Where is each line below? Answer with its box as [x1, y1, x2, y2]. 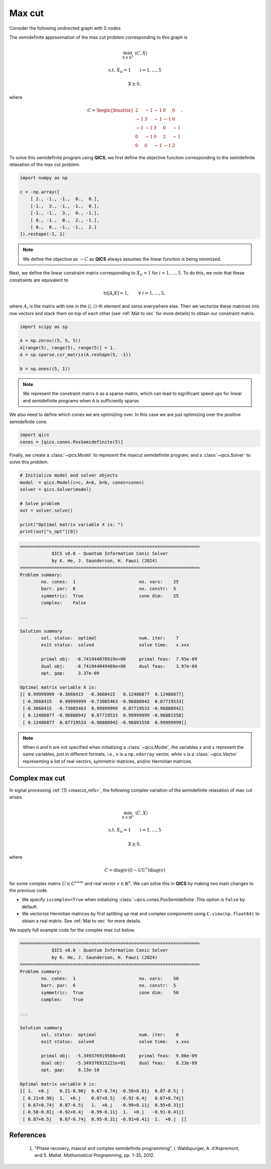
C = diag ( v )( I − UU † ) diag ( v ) [104, 866, 166, 873]
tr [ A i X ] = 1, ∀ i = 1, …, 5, [103, 290, 166, 297]
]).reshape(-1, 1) [20, 231, 65, 237]
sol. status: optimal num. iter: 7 [41, 635, 179, 641]
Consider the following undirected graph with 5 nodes [9, 25, 121, 31]
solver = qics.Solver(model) [20, 486, 92, 493]
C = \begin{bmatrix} [87, 108, 134, 113]
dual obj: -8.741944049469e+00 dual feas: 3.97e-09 [41, 663, 198, 669]
